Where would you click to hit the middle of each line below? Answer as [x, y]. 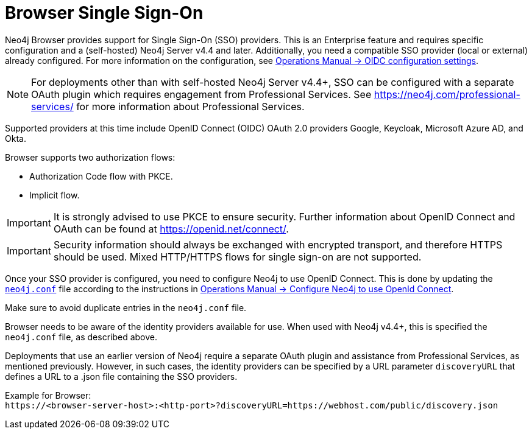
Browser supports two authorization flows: [90, 157]
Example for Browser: [48, 395]
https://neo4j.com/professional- [447, 94]
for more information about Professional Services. [190, 106]
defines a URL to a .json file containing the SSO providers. [121, 376]
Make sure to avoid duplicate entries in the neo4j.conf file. [126, 307]
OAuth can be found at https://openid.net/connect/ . [171, 229]
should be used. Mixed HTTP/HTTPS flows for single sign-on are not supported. [237, 257]
